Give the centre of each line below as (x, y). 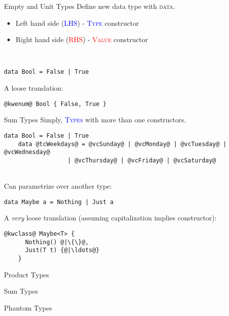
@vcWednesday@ (27, 152)
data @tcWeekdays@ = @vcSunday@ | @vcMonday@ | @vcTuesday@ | (122, 144)
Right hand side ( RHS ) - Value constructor (82, 39)
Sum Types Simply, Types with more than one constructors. (95, 120)
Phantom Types (28, 307)
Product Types (27, 274)
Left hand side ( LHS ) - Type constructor (77, 23)
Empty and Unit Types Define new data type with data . (90, 6)
